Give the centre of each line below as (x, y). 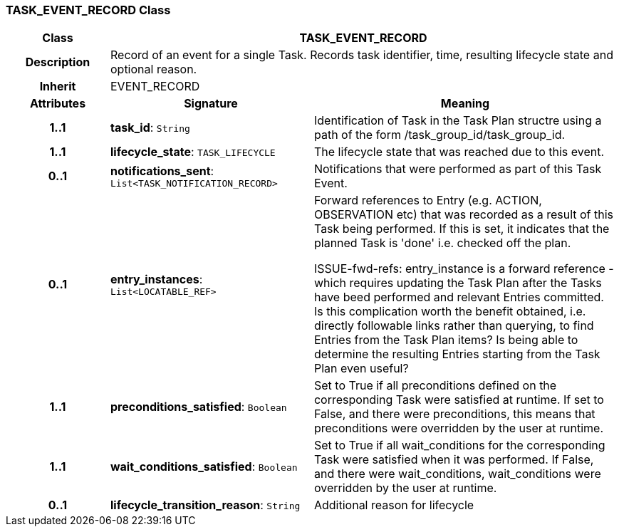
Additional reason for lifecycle (394, 505)
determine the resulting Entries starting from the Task (457, 354)
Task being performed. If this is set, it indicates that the (462, 229)
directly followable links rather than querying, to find (454, 326)
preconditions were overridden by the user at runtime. (458, 428)
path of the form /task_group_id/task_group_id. (439, 135)
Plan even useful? (361, 369)
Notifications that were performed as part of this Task (458, 169)
